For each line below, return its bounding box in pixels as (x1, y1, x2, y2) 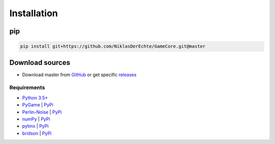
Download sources (9, 58, 71, 67)
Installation (9, 8, 58, 19)
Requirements (9, 84, 45, 91)
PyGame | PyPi (22, 102, 53, 108)
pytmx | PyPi (22, 123, 49, 129)
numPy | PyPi (22, 116, 50, 122)
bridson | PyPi (22, 130, 52, 136)
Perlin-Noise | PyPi (22, 109, 62, 115)
